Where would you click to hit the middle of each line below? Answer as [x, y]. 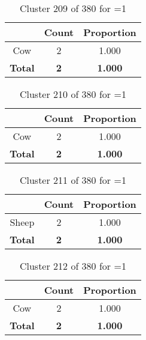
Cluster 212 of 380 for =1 [73, 266]
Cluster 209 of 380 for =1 [73, 8]
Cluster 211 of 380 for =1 [73, 180]
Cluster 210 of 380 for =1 [73, 94]
